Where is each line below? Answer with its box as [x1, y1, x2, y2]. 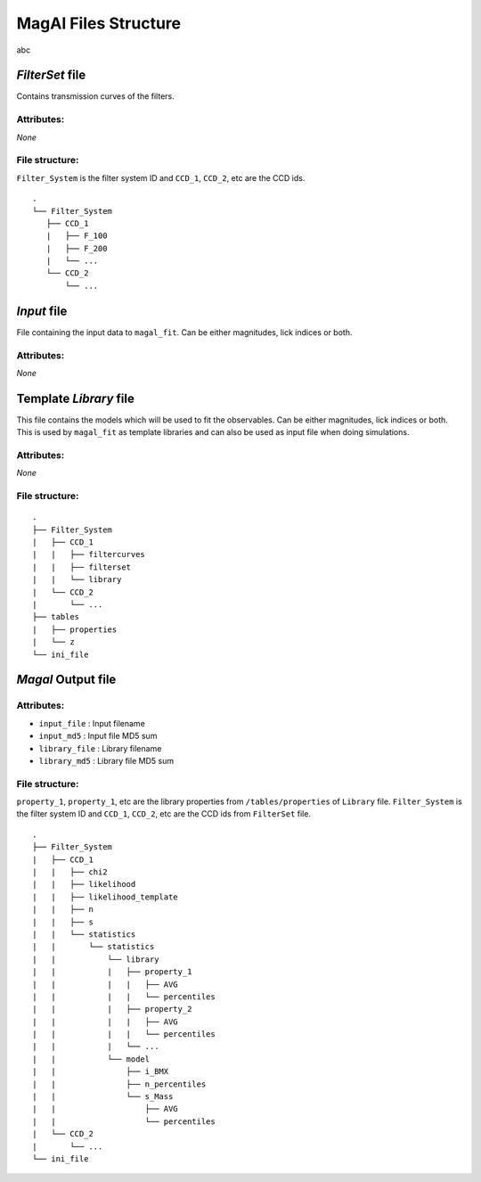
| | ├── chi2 [32, 867, 108, 877]
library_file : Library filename [38, 743, 162, 753]
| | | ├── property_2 [32, 1004, 192, 1014]
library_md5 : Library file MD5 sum [38, 755, 174, 766]
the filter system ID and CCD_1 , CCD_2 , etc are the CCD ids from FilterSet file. [16, 809, 312, 819]
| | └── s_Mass [32, 1092, 174, 1102]
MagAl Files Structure [16, 13, 182, 33]
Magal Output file [16, 672, 117, 687]
